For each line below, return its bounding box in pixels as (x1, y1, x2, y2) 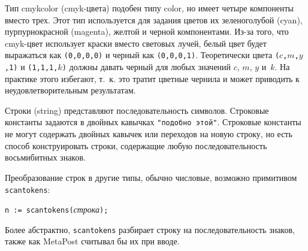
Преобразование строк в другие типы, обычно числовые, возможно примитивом (5, 171, 297, 183)
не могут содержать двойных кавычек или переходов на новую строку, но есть (5, 128, 292, 140)
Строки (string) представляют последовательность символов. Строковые (5, 104, 269, 116)
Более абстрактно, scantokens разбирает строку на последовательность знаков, (5, 223, 295, 235)
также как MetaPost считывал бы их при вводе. (5, 235, 180, 247)
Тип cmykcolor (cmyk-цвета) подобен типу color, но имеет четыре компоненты (5, 2, 294, 14)
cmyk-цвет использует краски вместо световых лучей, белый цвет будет (5, 37, 267, 49)
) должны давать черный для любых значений (62, 61, 231, 73)
